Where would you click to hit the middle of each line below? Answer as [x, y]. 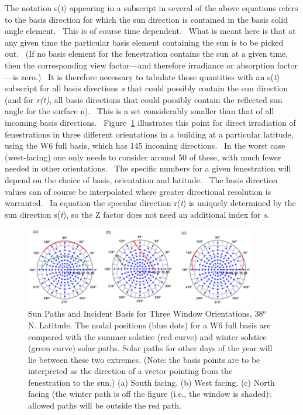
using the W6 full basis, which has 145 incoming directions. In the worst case [145, 145]
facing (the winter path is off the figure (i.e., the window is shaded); [150, 394]
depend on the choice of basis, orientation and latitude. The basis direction [141, 179]
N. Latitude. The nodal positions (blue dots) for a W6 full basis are [149, 325]
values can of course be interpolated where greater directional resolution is [138, 191]
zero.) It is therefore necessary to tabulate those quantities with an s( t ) [151, 76]
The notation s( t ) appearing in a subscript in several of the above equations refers [151, 8]
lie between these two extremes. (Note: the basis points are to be [144, 359]
